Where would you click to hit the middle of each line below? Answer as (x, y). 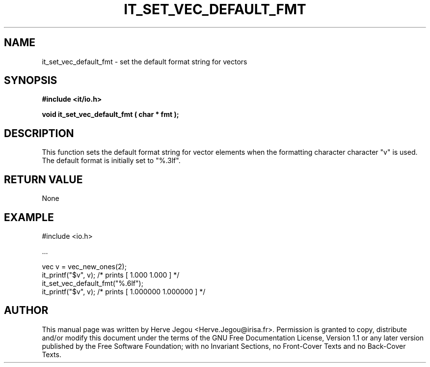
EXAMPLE (29, 217)
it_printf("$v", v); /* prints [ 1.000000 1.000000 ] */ (124, 291)
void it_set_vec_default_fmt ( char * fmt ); (110, 114)
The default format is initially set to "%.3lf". (111, 161)
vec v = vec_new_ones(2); (84, 266)
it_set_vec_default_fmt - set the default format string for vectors (145, 61)
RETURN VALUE (43, 179)
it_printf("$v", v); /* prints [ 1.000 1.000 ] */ (111, 275)
